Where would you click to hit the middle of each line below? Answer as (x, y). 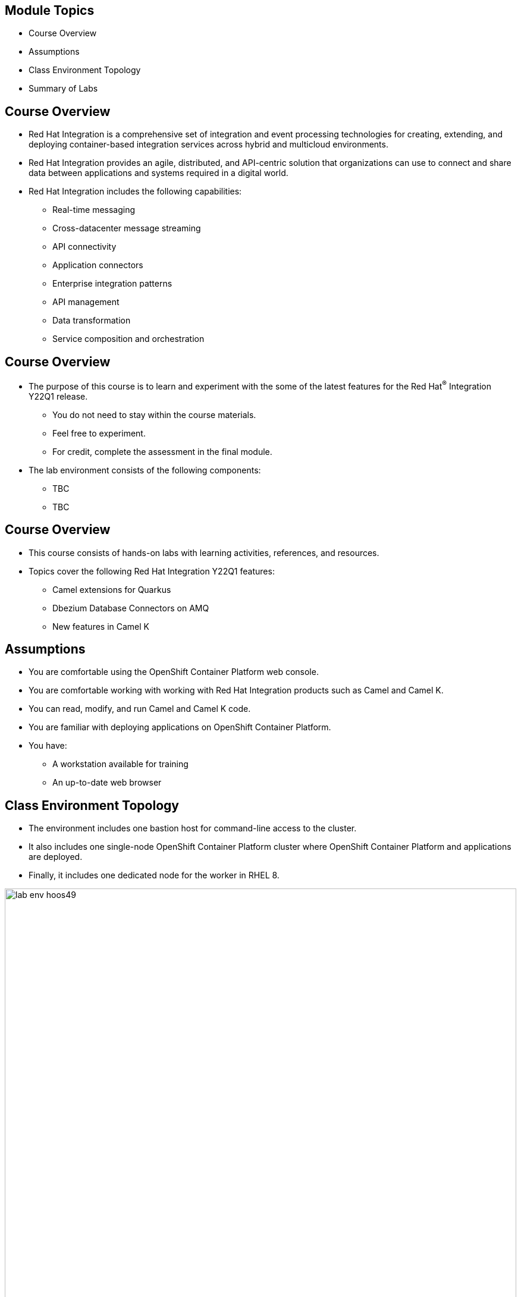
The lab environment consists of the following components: (145, 470)
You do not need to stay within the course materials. (154, 414)
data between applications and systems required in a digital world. (159, 173)
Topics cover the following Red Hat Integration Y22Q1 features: (152, 571)
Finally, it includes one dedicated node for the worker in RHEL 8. (154, 875)
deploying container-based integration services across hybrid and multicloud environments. (208, 145)
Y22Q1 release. (58, 396)
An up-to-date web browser (107, 783)
